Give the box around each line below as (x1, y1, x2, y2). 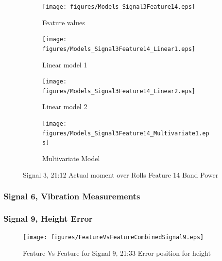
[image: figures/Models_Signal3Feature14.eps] (42, 3, 195, 10)
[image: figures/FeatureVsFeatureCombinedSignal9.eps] (23, 234, 204, 241)
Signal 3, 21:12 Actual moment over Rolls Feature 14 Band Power (23, 169, 219, 179)
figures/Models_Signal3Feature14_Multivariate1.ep (42, 130, 209, 137)
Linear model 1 (42, 59, 87, 69)
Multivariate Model (42, 153, 100, 163)
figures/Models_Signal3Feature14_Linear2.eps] (42, 87, 195, 95)
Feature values (42, 17, 85, 27)
